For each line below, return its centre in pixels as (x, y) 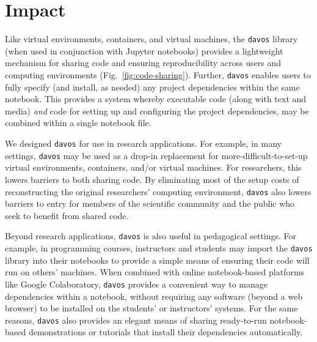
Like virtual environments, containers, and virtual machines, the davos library (151, 39)
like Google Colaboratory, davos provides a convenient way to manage (137, 284)
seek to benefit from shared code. (67, 215)
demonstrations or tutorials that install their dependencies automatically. (166, 332)
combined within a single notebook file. (78, 123)
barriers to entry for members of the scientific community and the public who (150, 203)
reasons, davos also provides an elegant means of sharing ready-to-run (136, 320)
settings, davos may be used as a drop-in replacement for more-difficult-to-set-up (156, 155)
